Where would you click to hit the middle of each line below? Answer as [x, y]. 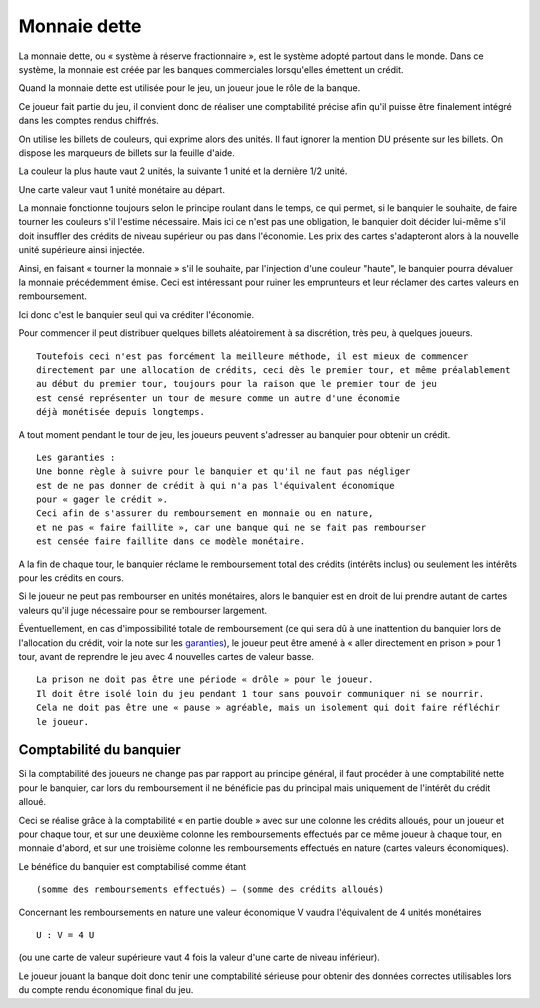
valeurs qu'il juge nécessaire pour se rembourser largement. [143, 610]
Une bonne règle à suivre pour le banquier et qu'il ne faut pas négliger [223, 471]
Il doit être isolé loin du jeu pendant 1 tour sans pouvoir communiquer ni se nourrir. [260, 693]
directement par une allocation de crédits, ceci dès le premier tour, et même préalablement [273, 369]
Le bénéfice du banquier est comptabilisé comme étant [132, 866]
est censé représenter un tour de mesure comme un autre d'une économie [218, 398]
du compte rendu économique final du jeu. [106, 990]
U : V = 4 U [65, 934]
